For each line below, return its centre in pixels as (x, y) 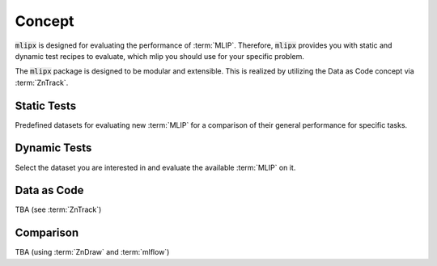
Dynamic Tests (53, 148)
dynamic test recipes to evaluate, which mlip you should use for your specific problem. (160, 56)
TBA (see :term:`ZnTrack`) (58, 209)
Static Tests (46, 106)
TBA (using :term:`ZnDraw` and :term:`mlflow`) (92, 252)
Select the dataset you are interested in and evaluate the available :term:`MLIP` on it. (155, 167)
